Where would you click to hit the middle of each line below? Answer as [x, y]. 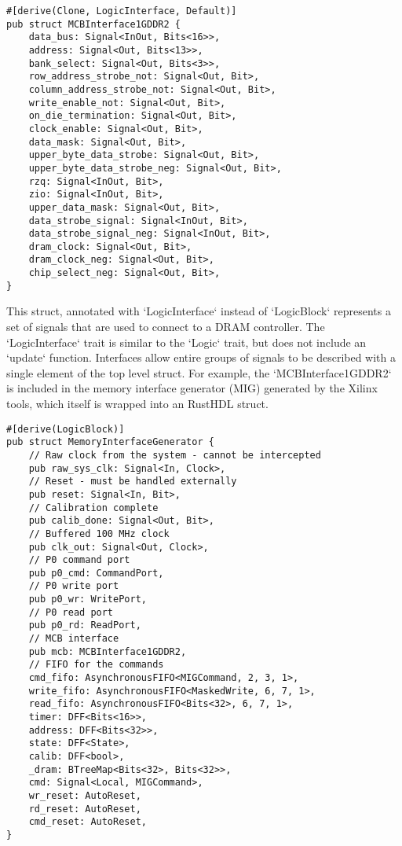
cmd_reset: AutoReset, [88, 822]
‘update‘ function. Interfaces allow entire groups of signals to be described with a [201, 357]
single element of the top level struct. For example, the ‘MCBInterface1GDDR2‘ [199, 372]
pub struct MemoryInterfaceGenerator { [110, 442]
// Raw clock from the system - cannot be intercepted [175, 455]
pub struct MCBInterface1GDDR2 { [93, 24]
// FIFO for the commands [96, 665]
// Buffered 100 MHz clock [99, 533]
